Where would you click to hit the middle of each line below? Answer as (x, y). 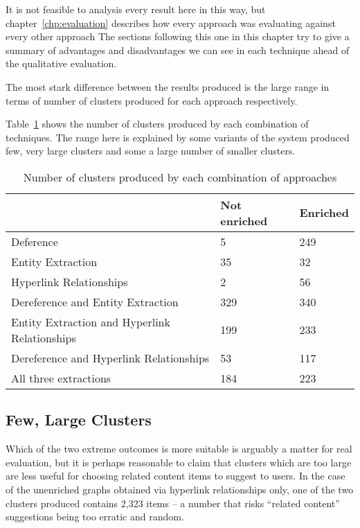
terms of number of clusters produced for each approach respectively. (152, 100)
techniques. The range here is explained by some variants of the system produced (178, 137)
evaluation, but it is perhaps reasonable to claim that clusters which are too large (179, 462)
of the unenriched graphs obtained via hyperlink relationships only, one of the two (180, 489)
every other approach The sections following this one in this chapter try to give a (178, 36)
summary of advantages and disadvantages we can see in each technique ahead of (178, 50)
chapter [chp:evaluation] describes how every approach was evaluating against (171, 23)
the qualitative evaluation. (61, 63)
